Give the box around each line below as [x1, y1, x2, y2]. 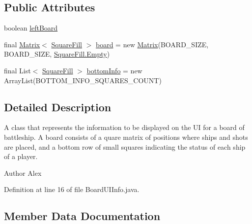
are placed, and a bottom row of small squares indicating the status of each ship [4, 141, 246, 152]
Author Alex [4, 167, 42, 178]
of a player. [4, 151, 38, 161]
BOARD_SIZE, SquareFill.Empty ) [4, 49, 110, 59]
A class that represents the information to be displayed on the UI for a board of [4, 122, 245, 132]
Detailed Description [4, 99, 112, 114]
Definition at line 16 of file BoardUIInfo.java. [4, 184, 140, 194]
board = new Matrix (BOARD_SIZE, [96, 39, 209, 49]
